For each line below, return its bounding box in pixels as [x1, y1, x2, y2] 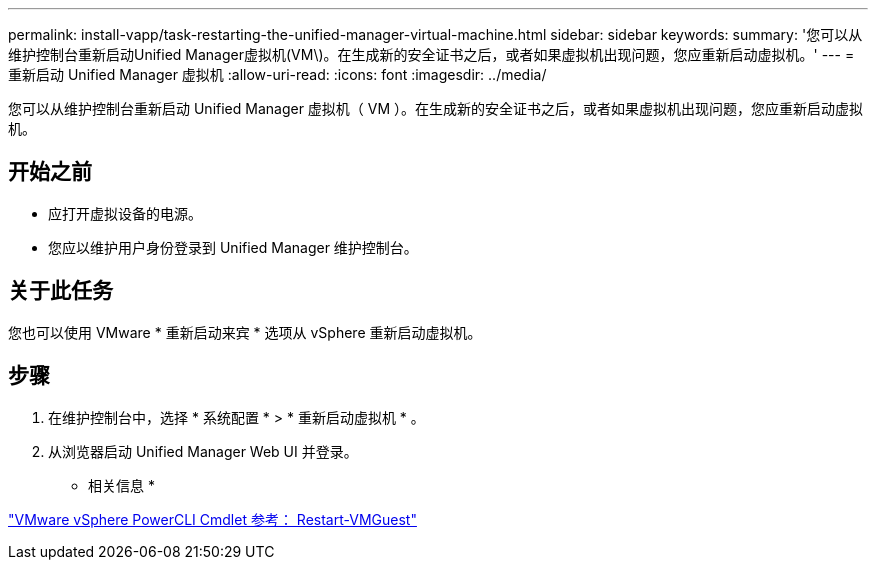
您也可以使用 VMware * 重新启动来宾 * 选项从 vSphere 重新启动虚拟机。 [8, 323, 482, 341]
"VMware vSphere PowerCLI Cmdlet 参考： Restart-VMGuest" [8, 510, 417, 528]
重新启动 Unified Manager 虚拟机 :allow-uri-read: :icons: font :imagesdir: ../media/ [8, 66, 547, 83]
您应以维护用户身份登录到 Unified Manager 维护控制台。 [48, 238, 418, 256]
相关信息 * [88, 476, 155, 494]
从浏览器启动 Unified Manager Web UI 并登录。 [48, 442, 358, 460]
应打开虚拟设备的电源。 [48, 204, 202, 222]
